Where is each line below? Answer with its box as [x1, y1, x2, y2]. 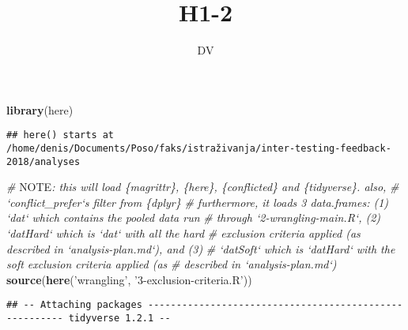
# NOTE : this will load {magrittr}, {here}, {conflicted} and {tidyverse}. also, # [6, 178, 399, 195]
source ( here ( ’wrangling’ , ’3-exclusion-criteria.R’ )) [6, 271, 252, 287]
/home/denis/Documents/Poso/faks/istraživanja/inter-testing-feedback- [6, 142, 391, 154]
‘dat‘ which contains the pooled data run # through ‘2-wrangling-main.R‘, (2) [6, 209, 381, 226]
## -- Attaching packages [6, 299, 142, 311]
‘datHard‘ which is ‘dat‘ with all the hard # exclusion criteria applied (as [6, 225, 361, 242]
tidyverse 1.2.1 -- [68, 313, 171, 324]
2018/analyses [6, 156, 81, 167]
